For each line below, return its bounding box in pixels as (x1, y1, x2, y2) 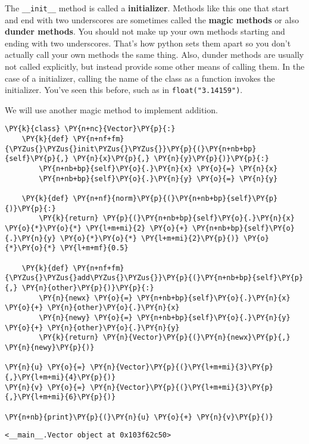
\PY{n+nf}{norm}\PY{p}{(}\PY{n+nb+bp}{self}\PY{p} (73, 194, 278, 203)
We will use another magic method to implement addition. (5, 103, 218, 116)
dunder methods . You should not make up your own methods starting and (5, 25, 285, 38)
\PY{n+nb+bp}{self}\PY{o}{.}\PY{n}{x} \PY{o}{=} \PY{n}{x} (39, 164, 278, 173)
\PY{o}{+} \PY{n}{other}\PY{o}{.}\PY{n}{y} (5, 323, 180, 332)
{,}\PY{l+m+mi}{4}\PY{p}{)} (5, 372, 116, 381)
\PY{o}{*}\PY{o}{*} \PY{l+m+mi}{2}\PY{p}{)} (60, 234, 239, 243)
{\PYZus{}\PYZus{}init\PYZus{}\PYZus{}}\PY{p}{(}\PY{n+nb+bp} (5, 144, 257, 153)
